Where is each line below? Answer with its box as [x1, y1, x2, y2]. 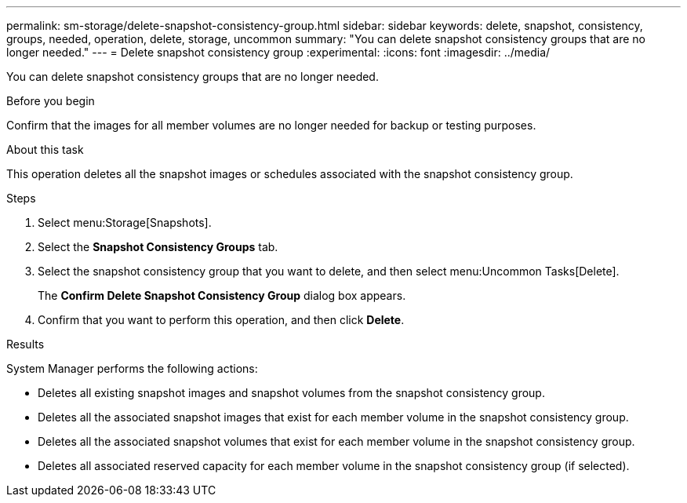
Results [6, 337, 45, 351]
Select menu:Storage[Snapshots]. [38, 216, 212, 229]
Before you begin [6, 94, 95, 108]
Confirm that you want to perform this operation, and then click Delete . [38, 313, 405, 326]
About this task [6, 143, 84, 156]
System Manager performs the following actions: [6, 362, 258, 375]
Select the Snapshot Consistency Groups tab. [38, 240, 278, 253]
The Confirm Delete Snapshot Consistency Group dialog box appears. [38, 289, 406, 302]
